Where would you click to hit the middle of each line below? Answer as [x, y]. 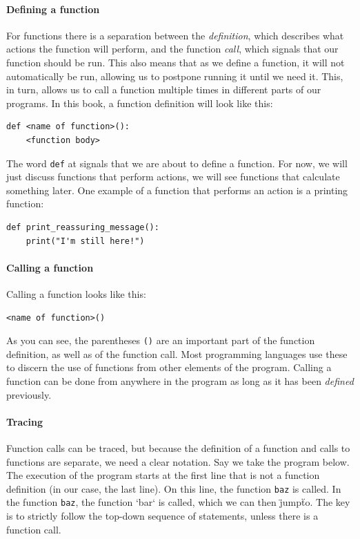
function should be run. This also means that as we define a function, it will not [176, 62]
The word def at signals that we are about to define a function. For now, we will [177, 163]
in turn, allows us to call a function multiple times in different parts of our [164, 89]
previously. [29, 394]
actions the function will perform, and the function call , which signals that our [172, 49]
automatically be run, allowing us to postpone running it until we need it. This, [175, 76]
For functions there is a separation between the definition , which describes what [175, 35]
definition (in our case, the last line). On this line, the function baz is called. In [174, 488]
